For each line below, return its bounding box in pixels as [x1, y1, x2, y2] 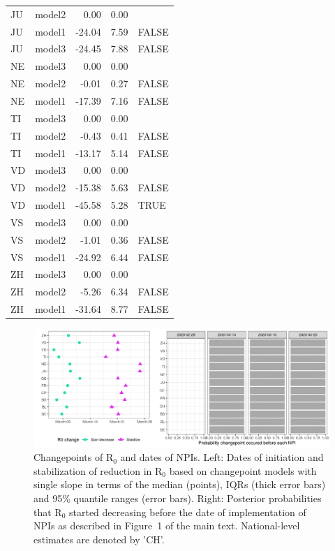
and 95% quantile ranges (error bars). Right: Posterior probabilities [33, 490, 322, 505]
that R [33, 504, 62, 519]
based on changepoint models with [169, 463, 317, 478]
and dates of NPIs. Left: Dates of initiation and [120, 450, 324, 464]
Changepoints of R [33, 450, 114, 464]
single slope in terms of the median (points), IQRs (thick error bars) [33, 477, 326, 492]
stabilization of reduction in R [33, 463, 163, 478]
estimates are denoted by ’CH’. [33, 531, 165, 546]
